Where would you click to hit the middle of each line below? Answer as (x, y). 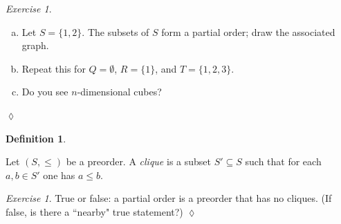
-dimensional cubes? (119, 92)
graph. (35, 45)
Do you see (45, 92)
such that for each (283, 161)
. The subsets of (116, 31)
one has (59, 175)
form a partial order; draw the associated (248, 31)
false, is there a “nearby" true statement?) (94, 211)
